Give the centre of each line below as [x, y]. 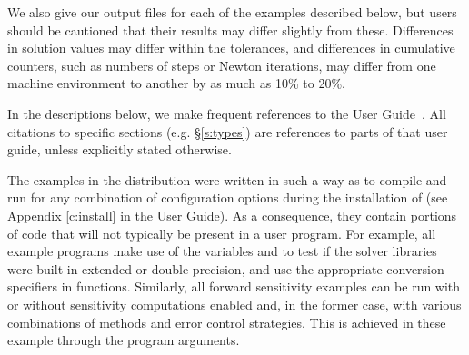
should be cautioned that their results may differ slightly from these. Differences [230, 30]
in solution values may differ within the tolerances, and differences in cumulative [231, 48]
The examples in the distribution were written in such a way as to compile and [227, 179]
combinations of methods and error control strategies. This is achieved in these [227, 322]
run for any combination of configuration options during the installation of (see [228, 197]
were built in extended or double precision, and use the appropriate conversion [226, 268]
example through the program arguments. [124, 340]
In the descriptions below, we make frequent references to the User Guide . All [227, 113]
